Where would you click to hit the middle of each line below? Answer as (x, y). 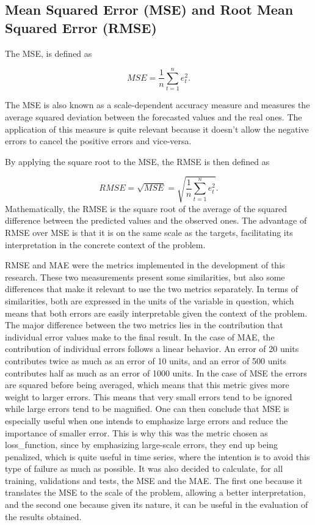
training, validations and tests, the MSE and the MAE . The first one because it (154, 480)
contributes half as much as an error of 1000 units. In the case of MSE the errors (156, 373)
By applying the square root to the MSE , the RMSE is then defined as (137, 161)
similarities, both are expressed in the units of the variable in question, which (150, 300)
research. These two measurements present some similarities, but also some (145, 277)
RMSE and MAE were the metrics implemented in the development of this (145, 265)
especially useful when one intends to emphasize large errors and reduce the (147, 420)
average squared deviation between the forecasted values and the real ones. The (154, 116)
